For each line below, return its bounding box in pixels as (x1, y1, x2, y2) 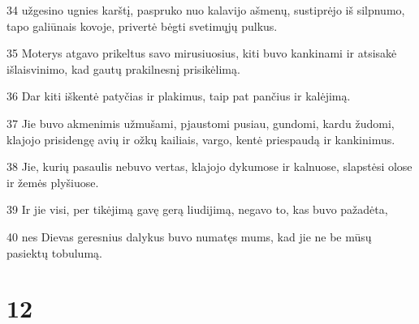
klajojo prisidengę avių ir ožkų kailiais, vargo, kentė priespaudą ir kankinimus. (6, 130, 395, 147)
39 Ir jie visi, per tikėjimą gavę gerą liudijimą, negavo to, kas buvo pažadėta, (6, 201, 388, 218)
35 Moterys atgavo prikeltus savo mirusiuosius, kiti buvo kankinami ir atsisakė (6, 45, 397, 62)
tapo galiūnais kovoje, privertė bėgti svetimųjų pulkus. (6, 17, 278, 34)
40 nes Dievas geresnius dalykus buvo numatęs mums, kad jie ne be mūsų (6, 228, 372, 245)
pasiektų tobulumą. (6, 244, 102, 261)
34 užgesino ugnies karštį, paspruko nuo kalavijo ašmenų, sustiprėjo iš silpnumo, (6, 2, 405, 18)
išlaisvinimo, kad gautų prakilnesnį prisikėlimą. (6, 60, 240, 77)
